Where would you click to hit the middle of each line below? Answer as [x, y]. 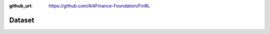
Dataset [22, 20]
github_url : [21, 6]
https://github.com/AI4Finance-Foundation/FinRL [99, 6]
